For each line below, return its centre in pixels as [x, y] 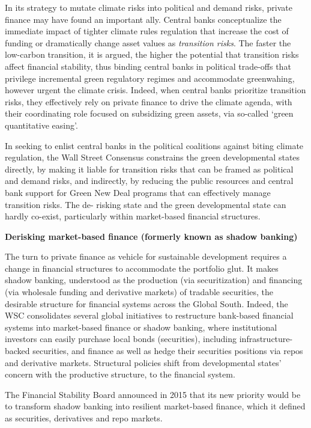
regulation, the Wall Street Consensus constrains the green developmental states [152, 157]
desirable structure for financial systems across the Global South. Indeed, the [146, 303]
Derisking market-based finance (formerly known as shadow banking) [151, 236]
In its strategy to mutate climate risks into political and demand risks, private [149, 7]
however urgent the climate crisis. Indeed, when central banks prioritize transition [155, 90]
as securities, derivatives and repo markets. [84, 418]
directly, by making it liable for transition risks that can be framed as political [149, 169]
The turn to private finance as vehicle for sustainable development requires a [146, 256]
